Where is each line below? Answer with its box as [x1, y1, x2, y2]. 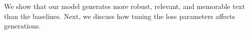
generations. [4, 20, 41, 31]
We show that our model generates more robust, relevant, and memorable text [4, 1, 245, 11]
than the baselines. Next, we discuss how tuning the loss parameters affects [4, 10, 235, 21]
